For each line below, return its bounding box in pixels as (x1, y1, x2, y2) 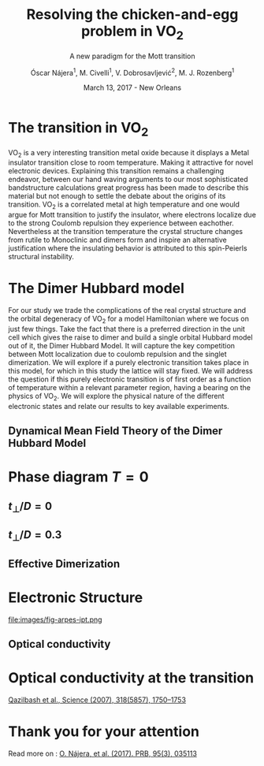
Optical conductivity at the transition (8, 669, 255, 687)
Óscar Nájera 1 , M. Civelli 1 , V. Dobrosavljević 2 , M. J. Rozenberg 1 (30, 66, 235, 77)
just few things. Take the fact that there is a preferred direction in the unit (8, 324, 246, 333)
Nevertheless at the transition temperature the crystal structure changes (8, 227, 243, 236)
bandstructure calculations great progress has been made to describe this (8, 183, 249, 192)
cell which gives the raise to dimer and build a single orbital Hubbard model (8, 333, 254, 342)
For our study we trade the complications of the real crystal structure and (8, 306, 247, 315)
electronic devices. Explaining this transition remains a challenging (8, 166, 225, 176)
